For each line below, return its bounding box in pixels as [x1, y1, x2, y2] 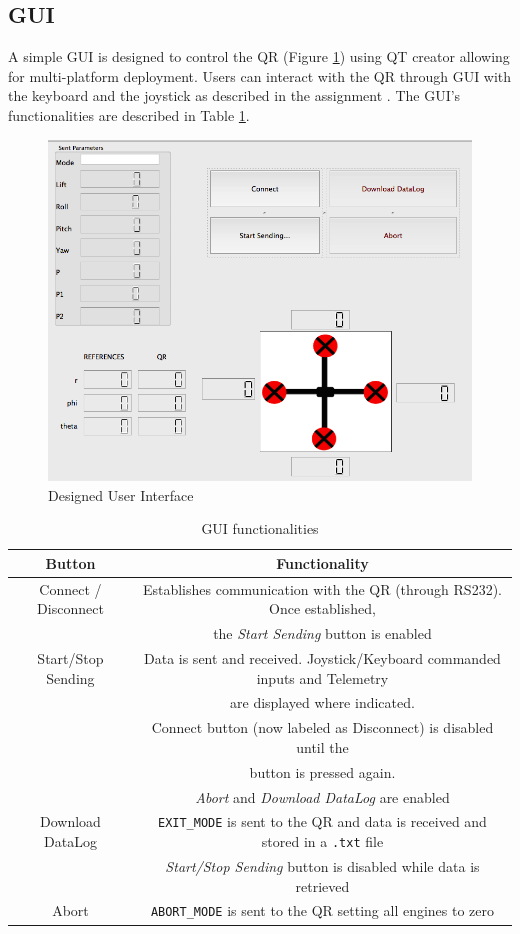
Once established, [269, 598, 376, 619]
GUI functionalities [201, 518, 319, 539]
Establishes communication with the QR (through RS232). [142, 578, 502, 599]
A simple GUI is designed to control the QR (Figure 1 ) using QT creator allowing [8, 46, 510, 67]
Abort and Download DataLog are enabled [195, 786, 450, 807]
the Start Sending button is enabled [213, 623, 432, 644]
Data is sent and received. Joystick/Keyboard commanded [144, 647, 501, 668]
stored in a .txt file [261, 831, 384, 852]
